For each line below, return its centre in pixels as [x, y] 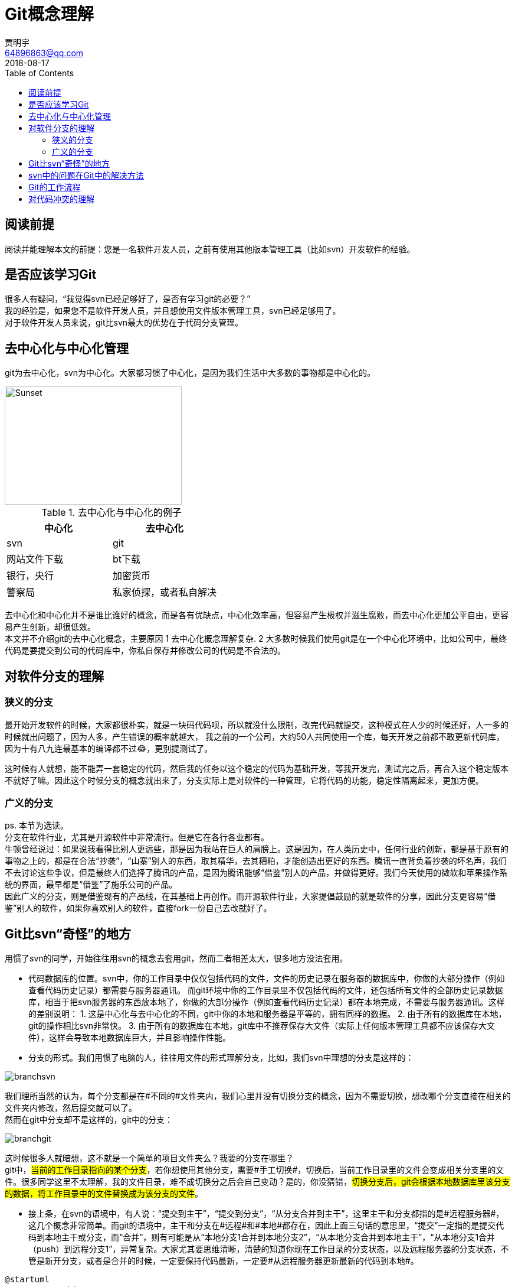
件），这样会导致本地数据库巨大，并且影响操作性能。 [129, 1038]
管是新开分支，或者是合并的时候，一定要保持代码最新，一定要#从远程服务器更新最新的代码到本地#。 [224, 1261]
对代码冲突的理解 [61, 199]
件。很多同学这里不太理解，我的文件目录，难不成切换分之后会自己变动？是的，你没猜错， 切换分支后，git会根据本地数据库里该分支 [257, 1182]
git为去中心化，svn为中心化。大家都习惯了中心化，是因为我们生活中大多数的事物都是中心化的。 [190, 373]
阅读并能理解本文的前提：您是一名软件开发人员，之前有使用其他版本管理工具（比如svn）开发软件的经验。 [210, 249]
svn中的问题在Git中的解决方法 [86, 175]
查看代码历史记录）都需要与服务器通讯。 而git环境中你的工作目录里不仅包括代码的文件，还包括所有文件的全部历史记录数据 [266, 990]
